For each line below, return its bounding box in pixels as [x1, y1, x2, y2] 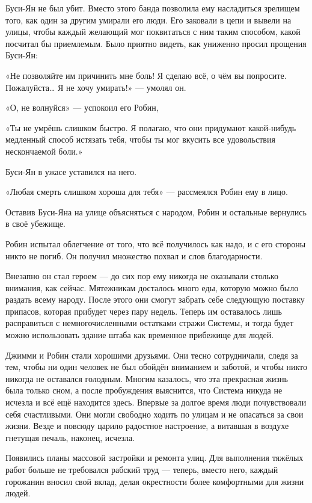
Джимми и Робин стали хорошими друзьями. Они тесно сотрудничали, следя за [5, 348, 298, 361]
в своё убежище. [5, 217, 66, 230]
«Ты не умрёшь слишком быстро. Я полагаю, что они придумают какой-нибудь [5, 121, 296, 134]
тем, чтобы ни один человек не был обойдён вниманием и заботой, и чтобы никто [5, 360, 307, 373]
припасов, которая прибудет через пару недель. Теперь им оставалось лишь [5, 304, 282, 317]
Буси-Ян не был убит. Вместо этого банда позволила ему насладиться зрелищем [5, 2, 300, 14]
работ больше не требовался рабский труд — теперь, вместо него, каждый [5, 463, 278, 475]
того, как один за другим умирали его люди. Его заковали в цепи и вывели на [5, 13, 292, 26]
